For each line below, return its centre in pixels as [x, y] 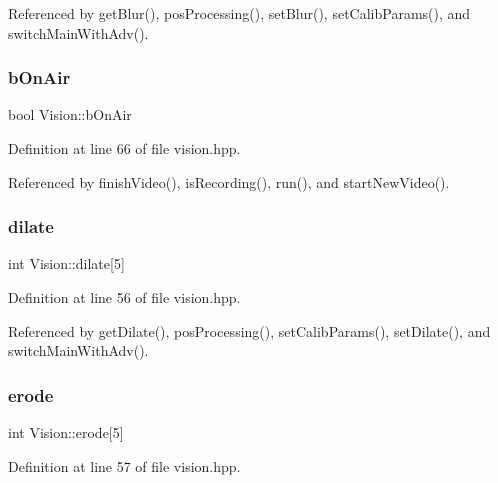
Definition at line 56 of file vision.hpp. [124, 297]
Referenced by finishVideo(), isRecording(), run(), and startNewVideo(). [229, 181]
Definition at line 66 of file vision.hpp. [124, 148]
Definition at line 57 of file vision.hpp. [124, 465]
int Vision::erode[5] [66, 432]
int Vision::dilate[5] [66, 263]
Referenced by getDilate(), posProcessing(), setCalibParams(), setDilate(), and [249, 330]
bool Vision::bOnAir [70, 114]
